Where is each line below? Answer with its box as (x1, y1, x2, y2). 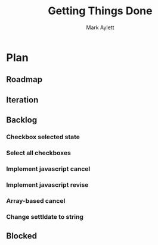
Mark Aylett (86, 24, 114, 31)
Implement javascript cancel (6, 165, 91, 173)
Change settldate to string (6, 212, 83, 221)
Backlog (6, 115, 38, 125)
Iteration (6, 95, 39, 105)
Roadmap (6, 74, 43, 84)
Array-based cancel (6, 196, 66, 205)
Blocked (6, 231, 38, 241)
